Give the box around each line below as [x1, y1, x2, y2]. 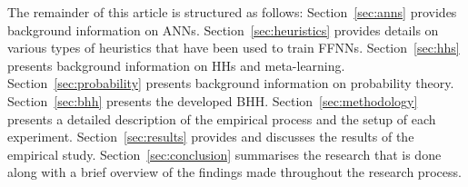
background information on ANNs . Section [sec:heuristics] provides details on [7, 20, 439, 39]
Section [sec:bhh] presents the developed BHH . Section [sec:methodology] [7, 91, 418, 110]
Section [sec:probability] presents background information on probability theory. [7, 74, 454, 93]
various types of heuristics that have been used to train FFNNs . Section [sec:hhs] [7, 38, 460, 57]
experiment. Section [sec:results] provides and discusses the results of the [7, 127, 414, 146]
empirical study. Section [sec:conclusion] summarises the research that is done [7, 144, 442, 163]
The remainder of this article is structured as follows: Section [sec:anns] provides [7, 3, 457, 21]
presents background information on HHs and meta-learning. [7, 55, 345, 74]
